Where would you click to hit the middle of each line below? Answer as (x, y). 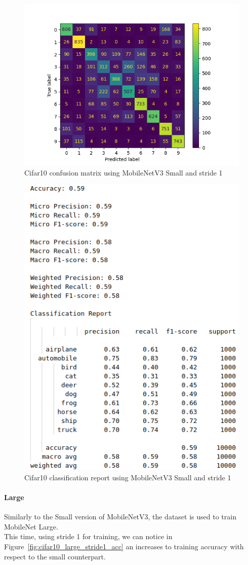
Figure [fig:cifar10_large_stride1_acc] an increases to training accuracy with (124, 546)
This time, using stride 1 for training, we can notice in (88, 536)
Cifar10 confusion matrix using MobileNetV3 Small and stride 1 (123, 172)
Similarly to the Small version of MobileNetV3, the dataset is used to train (120, 517)
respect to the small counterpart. (55, 556)
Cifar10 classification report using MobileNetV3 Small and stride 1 (128, 477)
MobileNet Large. (31, 526)
